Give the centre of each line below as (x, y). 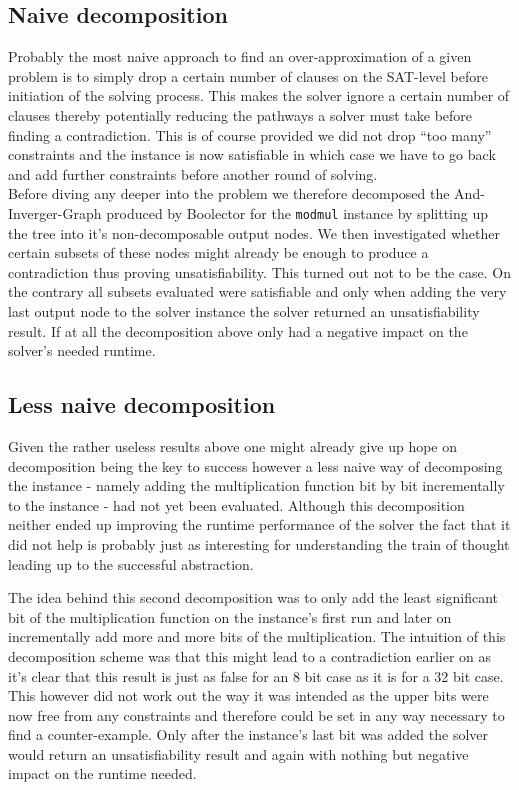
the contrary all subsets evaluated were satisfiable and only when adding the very (257, 291)
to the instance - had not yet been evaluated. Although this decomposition (236, 504)
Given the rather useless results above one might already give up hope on (233, 445)
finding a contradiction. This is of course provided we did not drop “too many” (250, 134)
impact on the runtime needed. (102, 773)
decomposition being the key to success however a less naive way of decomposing (255, 465)
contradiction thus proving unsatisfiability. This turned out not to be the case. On (260, 271)
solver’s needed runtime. (82, 350)
